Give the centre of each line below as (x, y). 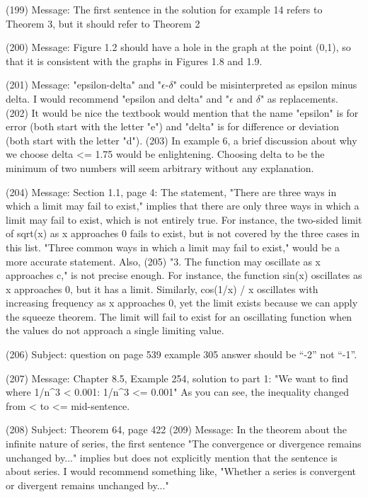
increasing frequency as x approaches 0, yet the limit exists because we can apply (182, 303)
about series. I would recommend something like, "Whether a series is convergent (181, 471)
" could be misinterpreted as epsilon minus (265, 85)
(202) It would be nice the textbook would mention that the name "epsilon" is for (182, 112)
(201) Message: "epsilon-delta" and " (84, 85)
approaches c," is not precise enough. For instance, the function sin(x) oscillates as (184, 275)
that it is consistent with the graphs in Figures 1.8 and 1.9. (134, 61)
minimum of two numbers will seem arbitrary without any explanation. (160, 167)
